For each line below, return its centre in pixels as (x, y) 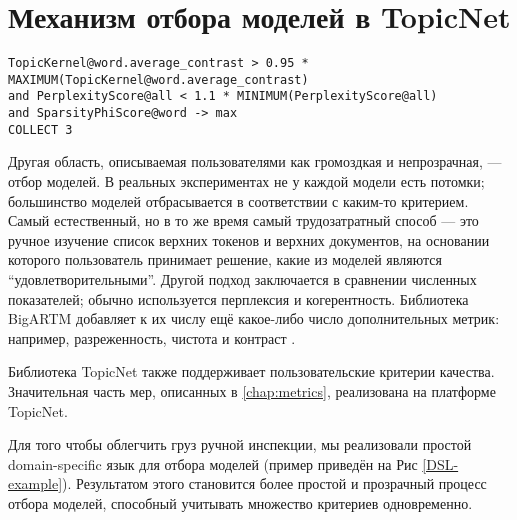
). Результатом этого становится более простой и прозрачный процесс (274, 483)
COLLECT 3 (40, 129)
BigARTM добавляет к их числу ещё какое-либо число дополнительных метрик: (254, 318)
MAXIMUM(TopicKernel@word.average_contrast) (158, 79)
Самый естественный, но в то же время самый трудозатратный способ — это (243, 220)
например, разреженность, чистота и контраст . (152, 337)
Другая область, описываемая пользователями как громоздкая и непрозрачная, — (255, 161)
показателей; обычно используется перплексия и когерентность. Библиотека (238, 298)
